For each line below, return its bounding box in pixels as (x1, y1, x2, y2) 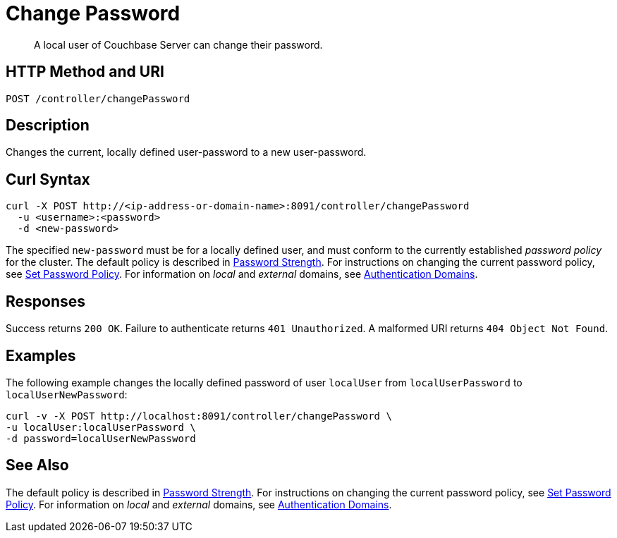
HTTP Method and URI (6, 63, 164, 81)
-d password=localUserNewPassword (6, 432, 196, 444)
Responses (6, 292, 86, 310)
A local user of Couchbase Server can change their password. (34, 38, 323, 51)
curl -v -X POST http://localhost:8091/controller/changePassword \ (6, 410, 392, 422)
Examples (6, 346, 76, 365)
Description (6, 116, 90, 135)
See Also (6, 456, 69, 475)
